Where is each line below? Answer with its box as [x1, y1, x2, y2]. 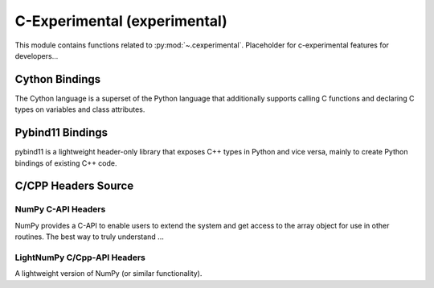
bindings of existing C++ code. [14, 158, 117, 168]
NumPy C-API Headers [14, 204, 106, 215]
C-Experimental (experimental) [14, 12, 228, 30]
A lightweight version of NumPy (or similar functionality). [14, 269, 203, 278]
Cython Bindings [14, 72, 101, 86]
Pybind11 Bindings [14, 125, 108, 140]
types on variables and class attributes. [14, 105, 145, 114]
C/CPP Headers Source [14, 179, 134, 193]
